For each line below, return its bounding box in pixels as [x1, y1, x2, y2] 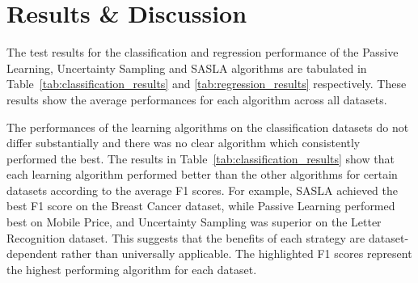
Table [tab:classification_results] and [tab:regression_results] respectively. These [6, 75, 407, 92]
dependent [6, 245, 58, 262]
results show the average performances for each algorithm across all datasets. [6, 91, 387, 108]
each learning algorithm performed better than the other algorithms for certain [6, 166, 398, 183]
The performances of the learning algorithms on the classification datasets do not [6, 118, 409, 135]
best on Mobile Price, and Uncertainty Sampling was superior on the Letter [6, 213, 382, 230]
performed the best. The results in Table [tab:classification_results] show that [6, 150, 395, 167]
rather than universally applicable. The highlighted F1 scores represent [61, 245, 412, 262]
